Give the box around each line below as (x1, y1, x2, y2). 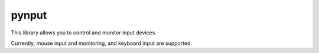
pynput (11, 9, 47, 22)
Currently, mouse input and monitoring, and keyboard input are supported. (11, 40, 192, 47)
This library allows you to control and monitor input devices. (11, 29, 157, 36)
